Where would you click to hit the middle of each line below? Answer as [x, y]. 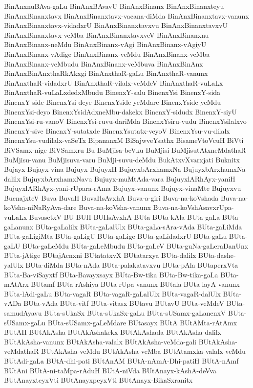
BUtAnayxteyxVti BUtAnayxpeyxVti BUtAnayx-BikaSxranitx [98, 380]
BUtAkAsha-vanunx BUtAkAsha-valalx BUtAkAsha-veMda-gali [100, 341]
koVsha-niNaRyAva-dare [40, 207]
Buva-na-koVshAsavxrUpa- [193, 207]
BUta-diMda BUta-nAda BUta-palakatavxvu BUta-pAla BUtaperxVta [132, 265]
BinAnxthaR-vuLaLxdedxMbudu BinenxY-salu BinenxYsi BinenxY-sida [112, 92]
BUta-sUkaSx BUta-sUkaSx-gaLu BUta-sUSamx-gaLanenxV [135, 313]
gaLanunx [19, 226]
